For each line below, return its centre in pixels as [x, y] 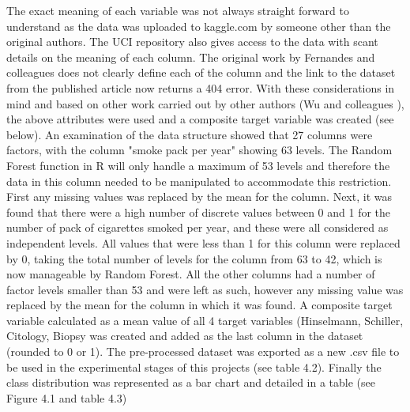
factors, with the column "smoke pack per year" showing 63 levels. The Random [199, 150]
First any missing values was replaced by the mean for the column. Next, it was [199, 197]
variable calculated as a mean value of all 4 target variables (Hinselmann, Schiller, [205, 320]
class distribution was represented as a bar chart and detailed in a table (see [191, 382]
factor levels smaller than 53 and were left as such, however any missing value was [205, 289]
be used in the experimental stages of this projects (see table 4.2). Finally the [194, 367]
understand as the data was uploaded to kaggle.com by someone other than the [199, 26]
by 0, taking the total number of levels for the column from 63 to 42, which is [194, 258]
